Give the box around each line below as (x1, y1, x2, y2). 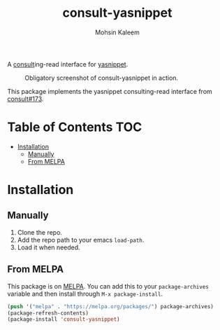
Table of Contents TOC (7, 119, 142, 135)
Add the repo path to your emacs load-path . (17, 235, 145, 244)
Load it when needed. (17, 243, 80, 252)
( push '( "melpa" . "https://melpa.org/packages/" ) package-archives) (7, 303, 214, 310)
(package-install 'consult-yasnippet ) (7, 316, 120, 323)
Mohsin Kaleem (95, 28, 140, 36)
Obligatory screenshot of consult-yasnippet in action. (24, 74, 179, 82)
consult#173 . (7, 95, 44, 103)
